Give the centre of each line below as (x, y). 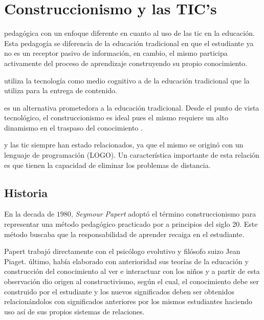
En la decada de (29, 214)
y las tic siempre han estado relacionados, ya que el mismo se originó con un (124, 145)
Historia (26, 192)
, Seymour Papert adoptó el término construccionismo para (163, 214)
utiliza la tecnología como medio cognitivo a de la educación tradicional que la (127, 80)
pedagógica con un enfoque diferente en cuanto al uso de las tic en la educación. (129, 33)
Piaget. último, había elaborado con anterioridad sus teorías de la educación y (126, 261)
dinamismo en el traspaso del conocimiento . (73, 127)
